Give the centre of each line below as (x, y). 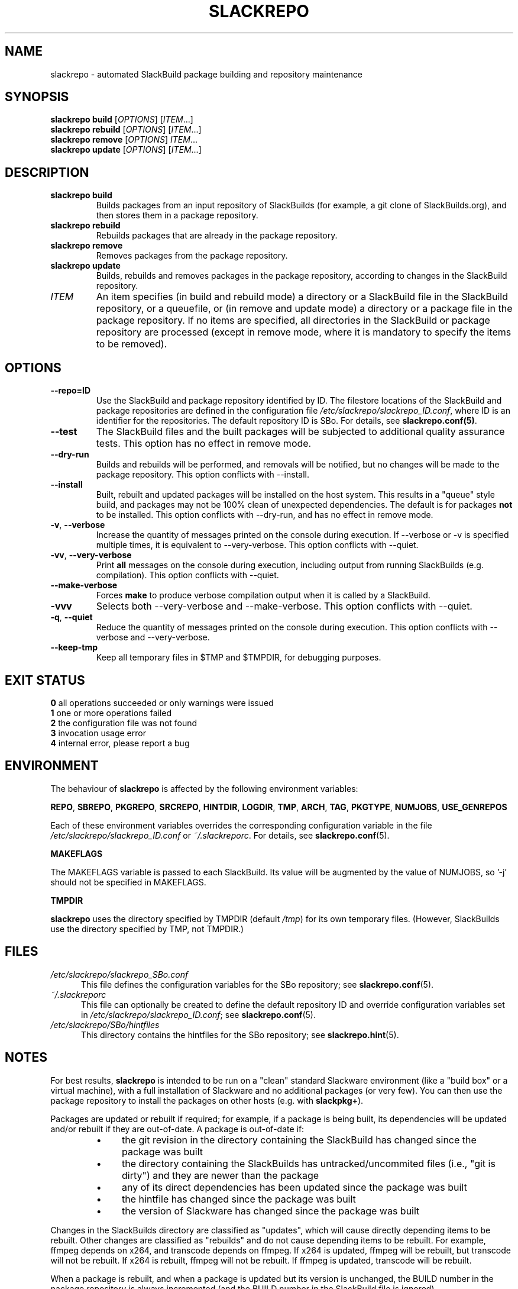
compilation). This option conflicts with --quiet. (187, 575)
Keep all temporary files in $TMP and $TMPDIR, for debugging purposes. (239, 658)
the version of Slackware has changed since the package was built (271, 1211)
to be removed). (132, 344)
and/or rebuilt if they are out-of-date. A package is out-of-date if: (177, 1129)
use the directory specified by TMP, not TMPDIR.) (147, 929)
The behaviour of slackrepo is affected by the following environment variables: (204, 788)
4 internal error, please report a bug (120, 743)
